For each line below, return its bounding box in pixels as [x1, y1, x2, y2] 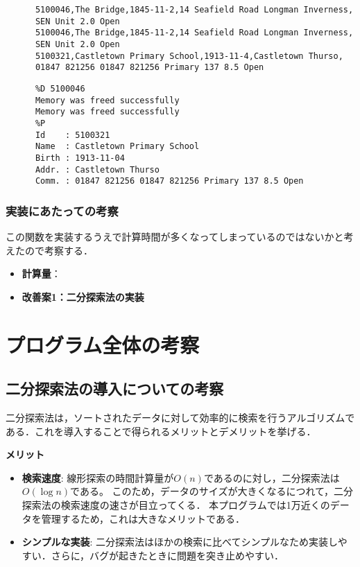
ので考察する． [24, 243, 93, 257]
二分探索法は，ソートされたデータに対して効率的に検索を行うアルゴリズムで [6, 410, 355, 425]
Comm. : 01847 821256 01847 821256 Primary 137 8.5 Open [35, 176, 304, 186]
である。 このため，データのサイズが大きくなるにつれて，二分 [70, 484, 354, 498]
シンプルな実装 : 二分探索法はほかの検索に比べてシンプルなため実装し [22, 534, 338, 549]
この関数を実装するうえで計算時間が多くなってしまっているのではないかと [6, 229, 344, 244]
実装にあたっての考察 [6, 202, 119, 219]
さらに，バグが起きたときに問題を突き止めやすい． [51, 548, 284, 562]
